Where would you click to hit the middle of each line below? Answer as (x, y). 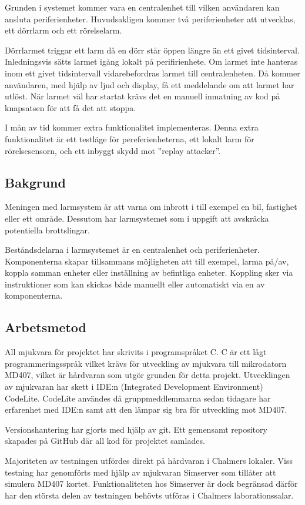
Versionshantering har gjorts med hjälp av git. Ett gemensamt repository (136, 429)
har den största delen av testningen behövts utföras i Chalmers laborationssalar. (149, 495)
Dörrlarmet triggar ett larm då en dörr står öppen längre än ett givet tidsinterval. (152, 50)
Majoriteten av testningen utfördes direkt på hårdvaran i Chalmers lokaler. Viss (149, 461)
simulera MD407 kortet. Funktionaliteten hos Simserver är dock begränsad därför (151, 484)
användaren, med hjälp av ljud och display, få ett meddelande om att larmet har (150, 84)
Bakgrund (35, 182)
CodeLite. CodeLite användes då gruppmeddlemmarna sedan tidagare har (138, 398)
